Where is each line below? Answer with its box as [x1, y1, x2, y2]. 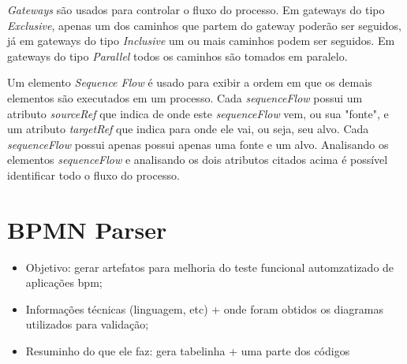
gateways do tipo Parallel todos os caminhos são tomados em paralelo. [7, 47, 348, 64]
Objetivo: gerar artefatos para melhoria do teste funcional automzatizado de [25, 258, 394, 275]
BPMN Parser [7, 213, 167, 245]
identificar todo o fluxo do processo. [7, 166, 180, 183]
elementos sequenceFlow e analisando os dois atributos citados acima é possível [7, 151, 388, 168]
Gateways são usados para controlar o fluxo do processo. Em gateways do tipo [7, 2, 385, 17]
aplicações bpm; [25, 274, 103, 291]
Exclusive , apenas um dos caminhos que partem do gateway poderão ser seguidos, [7, 17, 401, 33]
